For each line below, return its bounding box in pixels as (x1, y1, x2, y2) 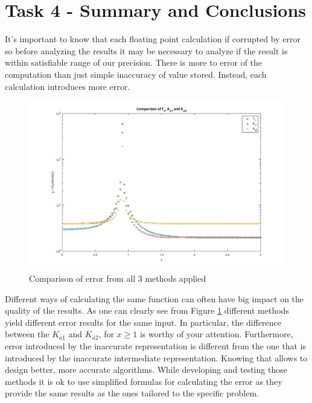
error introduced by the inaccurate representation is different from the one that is (5, 339, 307, 352)
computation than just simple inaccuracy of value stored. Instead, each (5, 68, 267, 80)
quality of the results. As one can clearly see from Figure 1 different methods (5, 304, 289, 317)
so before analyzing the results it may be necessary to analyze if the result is (5, 44, 288, 57)
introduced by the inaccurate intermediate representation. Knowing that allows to (5, 351, 308, 364)
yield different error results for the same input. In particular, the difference (5, 316, 281, 328)
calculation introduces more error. (5, 80, 130, 92)
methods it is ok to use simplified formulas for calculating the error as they (5, 375, 282, 387)
